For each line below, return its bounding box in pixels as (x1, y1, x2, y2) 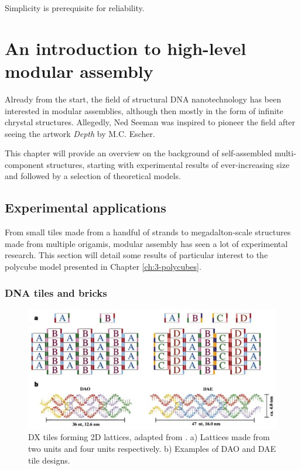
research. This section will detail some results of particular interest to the (5, 249, 268, 261)
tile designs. (28, 454, 70, 466)
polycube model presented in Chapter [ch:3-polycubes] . (5, 260, 201, 273)
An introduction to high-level (5, 36, 247, 60)
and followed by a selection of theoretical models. (5, 170, 181, 182)
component (5, 158, 44, 170)
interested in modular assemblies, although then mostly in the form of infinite (5, 104, 283, 116)
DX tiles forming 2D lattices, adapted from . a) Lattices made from (28, 431, 270, 443)
